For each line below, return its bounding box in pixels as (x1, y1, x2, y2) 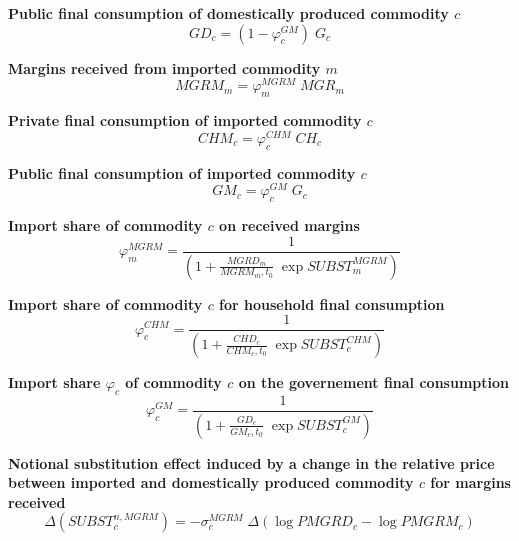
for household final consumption (219, 293, 445, 314)
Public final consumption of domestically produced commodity (8, 3, 449, 23)
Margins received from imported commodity (8, 57, 321, 78)
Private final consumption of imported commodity (8, 110, 362, 131)
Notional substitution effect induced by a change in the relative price (8, 452, 495, 473)
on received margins (219, 215, 360, 235)
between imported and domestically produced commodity (8, 472, 414, 493)
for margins (430, 472, 511, 493)
